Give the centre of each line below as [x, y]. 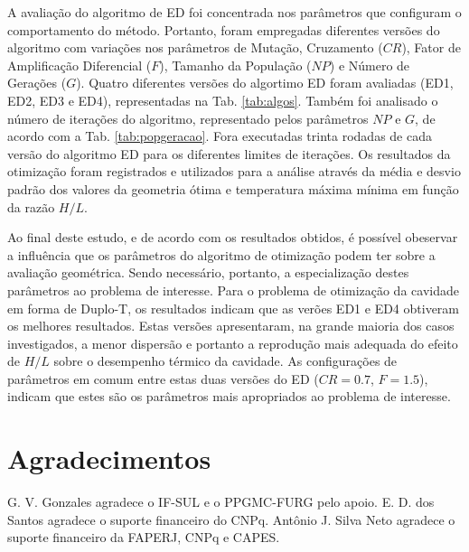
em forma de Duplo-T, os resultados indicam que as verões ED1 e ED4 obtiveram [234, 308]
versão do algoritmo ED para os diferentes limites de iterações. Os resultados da [229, 153]
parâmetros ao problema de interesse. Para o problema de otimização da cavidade [233, 290]
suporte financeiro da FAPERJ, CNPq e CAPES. [144, 537]
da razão [31, 206]
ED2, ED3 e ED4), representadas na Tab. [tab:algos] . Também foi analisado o [223, 100]
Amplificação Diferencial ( [80, 65]
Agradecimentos [109, 458]
